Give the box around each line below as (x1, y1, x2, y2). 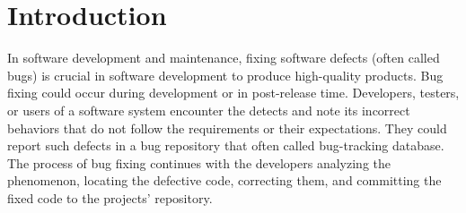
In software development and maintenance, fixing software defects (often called (7, 48, 440, 67)
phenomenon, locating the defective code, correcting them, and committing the (7, 171, 442, 190)
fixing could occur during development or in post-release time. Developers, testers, (7, 83, 460, 102)
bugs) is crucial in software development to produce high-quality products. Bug (7, 65, 444, 84)
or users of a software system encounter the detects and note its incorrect (7, 100, 410, 119)
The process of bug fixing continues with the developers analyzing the (7, 153, 391, 172)
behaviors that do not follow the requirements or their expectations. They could (7, 118, 447, 137)
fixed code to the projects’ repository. (7, 188, 213, 207)
